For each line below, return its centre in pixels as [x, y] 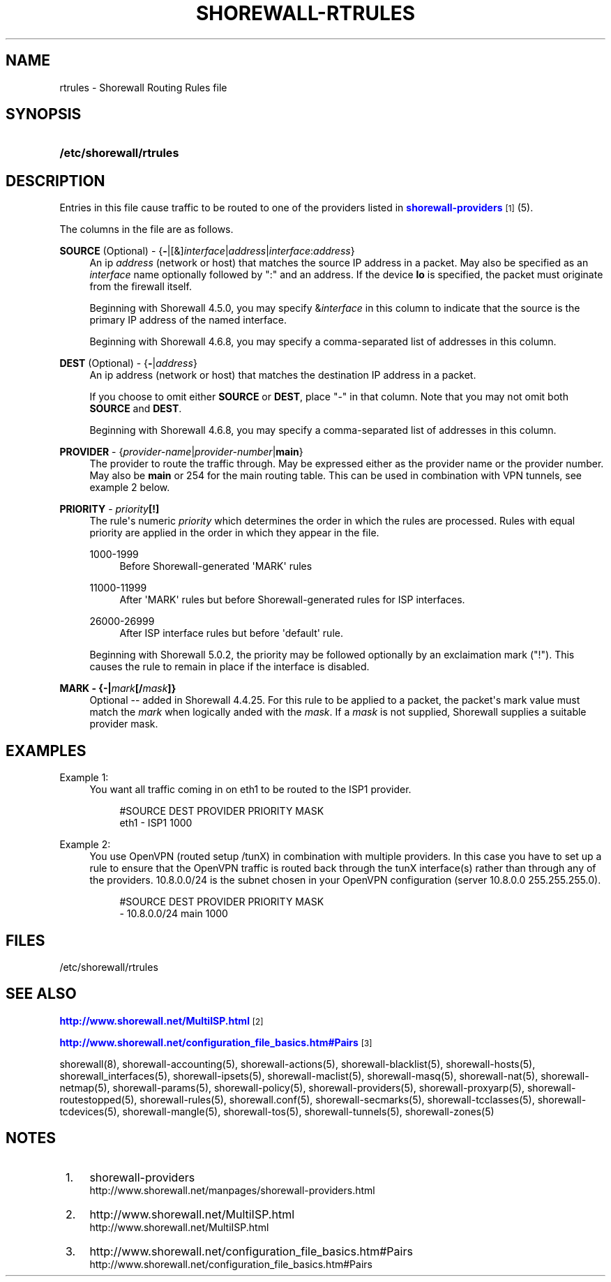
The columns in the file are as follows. [146, 229]
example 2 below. [130, 488]
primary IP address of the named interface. [188, 320]
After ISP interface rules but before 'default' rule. [231, 633]
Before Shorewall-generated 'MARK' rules [216, 566]
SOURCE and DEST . [136, 409]
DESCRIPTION [55, 181]
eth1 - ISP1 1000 [156, 823]
